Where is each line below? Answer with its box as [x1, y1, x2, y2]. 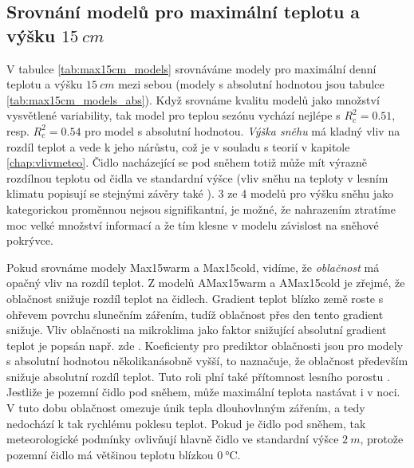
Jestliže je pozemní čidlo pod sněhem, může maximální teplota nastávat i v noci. [6, 383, 400, 400]
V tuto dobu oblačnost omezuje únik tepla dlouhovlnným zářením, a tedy [6, 399, 365, 416]
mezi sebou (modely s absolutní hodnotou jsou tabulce [118, 76, 384, 92]
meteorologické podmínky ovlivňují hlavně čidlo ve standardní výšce [6, 431, 339, 447]
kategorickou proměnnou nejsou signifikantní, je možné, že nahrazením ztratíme [6, 200, 396, 217]
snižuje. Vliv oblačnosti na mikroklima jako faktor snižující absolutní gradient [6, 321, 387, 338]
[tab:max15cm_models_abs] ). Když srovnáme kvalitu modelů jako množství [6, 91, 380, 108]
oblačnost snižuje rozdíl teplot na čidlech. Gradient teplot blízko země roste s [6, 289, 384, 306]
